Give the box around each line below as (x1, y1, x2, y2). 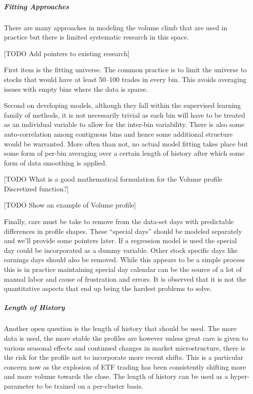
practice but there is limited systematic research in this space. (4, 32, 189, 42)
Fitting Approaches (4, 1, 69, 11)
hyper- (230, 371, 250, 381)
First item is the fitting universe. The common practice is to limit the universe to (4, 64, 247, 75)
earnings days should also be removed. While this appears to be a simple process (4, 254, 245, 265)
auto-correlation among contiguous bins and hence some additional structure (4, 128, 233, 139)
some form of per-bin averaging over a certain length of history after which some (4, 148, 245, 158)
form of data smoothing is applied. (4, 157, 107, 167)
